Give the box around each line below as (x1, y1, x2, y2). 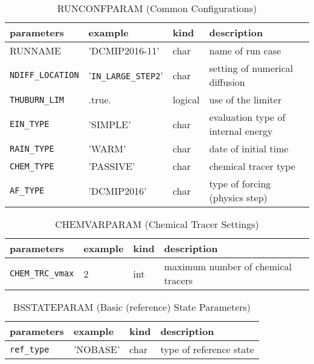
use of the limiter (209, 93, 282, 106)
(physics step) (209, 190, 268, 204)
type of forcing (209, 177, 271, 190)
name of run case (209, 44, 281, 57)
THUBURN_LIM (10, 94, 65, 105)
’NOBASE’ (73, 342, 120, 356)
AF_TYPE (10, 186, 45, 195)
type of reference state (160, 342, 254, 356)
